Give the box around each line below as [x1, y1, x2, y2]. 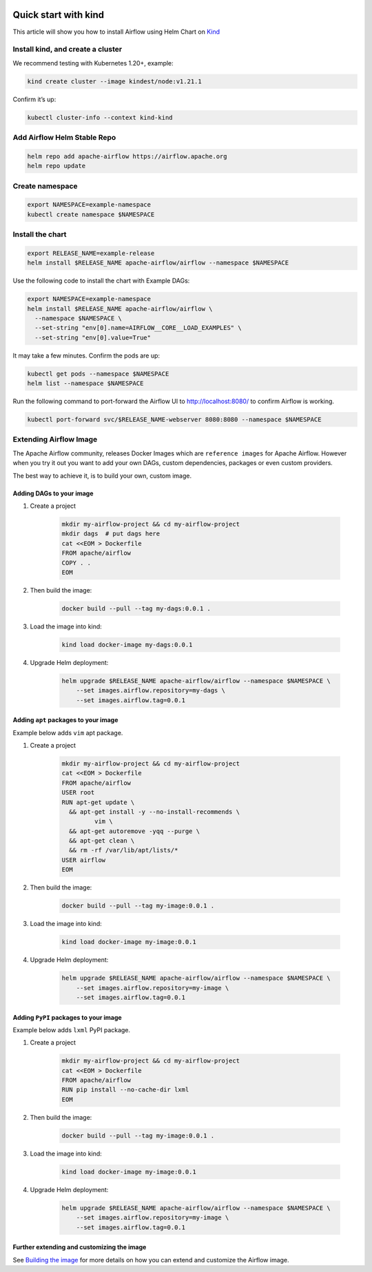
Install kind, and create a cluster [12, 45, 123, 54]
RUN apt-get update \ [61, 798, 135, 806]
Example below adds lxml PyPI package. [12, 1025, 131, 1034]
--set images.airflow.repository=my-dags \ [76, 686, 225, 695]
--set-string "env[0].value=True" [34, 334, 152, 341]
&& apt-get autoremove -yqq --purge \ [69, 827, 200, 835]
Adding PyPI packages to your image [12, 1013, 122, 1021]
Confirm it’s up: [12, 95, 56, 103]
